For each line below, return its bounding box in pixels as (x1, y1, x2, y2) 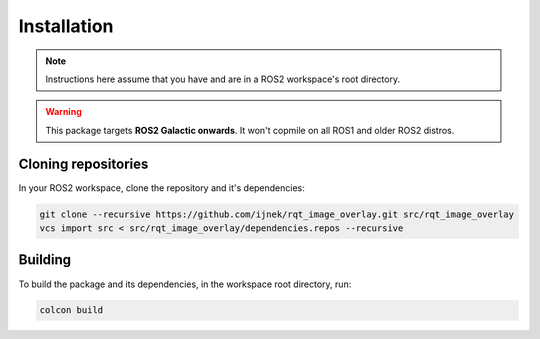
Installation (18, 15, 114, 37)
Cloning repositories (18, 155, 149, 172)
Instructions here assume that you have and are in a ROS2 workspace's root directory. (45, 73, 400, 85)
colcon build (39, 305, 104, 316)
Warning (45, 106, 82, 118)
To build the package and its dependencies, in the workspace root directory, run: (18, 278, 352, 290)
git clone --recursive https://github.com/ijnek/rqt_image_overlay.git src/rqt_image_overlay (39, 208, 515, 220)
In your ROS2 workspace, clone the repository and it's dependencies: (18, 181, 305, 194)
